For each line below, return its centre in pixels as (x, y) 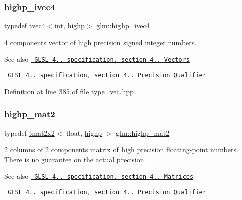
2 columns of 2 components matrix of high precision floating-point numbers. (121, 149)
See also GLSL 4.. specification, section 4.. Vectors (97, 59)
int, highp (70, 25)
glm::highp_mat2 (143, 132)
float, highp (84, 132)
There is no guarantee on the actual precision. (75, 159)
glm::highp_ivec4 (123, 25)
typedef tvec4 (25, 25)
